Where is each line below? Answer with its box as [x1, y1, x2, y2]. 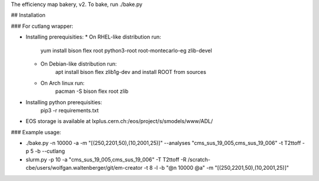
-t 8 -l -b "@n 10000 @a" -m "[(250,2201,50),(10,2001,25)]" [144, 164, 289, 172]
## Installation [11, 12, 45, 19]
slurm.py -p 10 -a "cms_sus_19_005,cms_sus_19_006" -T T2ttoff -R [25, 156, 187, 163]
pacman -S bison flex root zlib [55, 88, 129, 95]
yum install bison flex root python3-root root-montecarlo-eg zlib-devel [40, 47, 212, 54]
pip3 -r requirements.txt [40, 106, 99, 114]
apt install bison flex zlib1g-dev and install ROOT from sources [55, 69, 207, 76]
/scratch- [187, 156, 211, 163]
